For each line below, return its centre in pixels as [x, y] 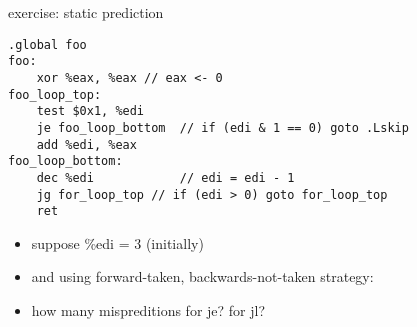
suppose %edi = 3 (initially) [117, 242]
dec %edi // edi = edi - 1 [165, 177]
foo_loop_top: [55, 94]
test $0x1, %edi [90, 111]
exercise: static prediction [86, 12]
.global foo [47, 44]
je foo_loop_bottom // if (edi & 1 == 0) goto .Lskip [222, 127]
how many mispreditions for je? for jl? [148, 310]
